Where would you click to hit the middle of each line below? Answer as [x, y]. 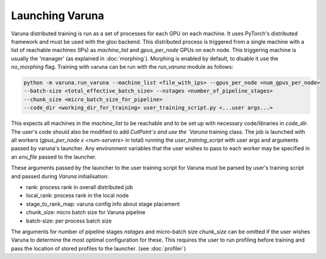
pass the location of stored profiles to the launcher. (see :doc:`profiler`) [99, 248]
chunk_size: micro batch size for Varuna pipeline [86, 212]
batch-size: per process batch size [69, 221]
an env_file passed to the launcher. [54, 157]
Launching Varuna [58, 16]
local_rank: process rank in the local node [77, 196]
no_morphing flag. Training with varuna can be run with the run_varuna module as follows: [122, 67]
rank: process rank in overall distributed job [80, 187]
